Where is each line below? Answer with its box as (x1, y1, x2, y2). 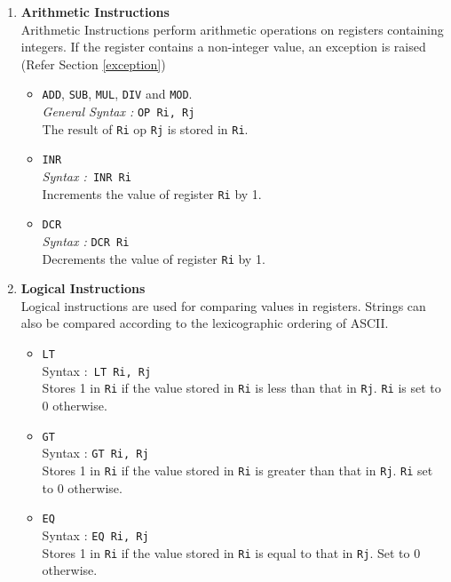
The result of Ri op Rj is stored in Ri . (42, 119, 249, 138)
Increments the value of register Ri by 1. (42, 184, 262, 203)
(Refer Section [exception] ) (20, 54, 166, 73)
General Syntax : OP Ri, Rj (42, 102, 195, 121)
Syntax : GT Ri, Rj (42, 443, 149, 462)
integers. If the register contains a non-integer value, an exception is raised (20, 37, 426, 56)
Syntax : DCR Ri (42, 231, 130, 250)
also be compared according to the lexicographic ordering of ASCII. (20, 314, 389, 332)
